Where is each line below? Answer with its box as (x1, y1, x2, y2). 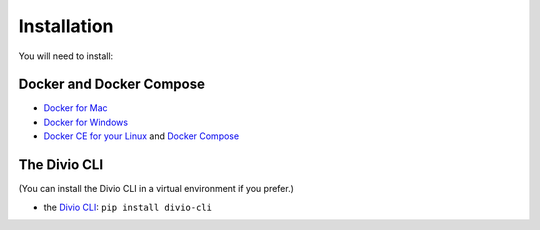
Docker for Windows (43, 116, 129, 128)
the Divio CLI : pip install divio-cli (43, 201, 212, 213)
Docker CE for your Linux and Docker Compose (43, 130, 240, 142)
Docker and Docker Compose (18, 76, 205, 93)
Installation (18, 15, 114, 37)
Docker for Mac (43, 102, 109, 114)
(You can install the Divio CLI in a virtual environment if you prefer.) (18, 183, 295, 195)
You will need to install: (18, 50, 114, 62)
